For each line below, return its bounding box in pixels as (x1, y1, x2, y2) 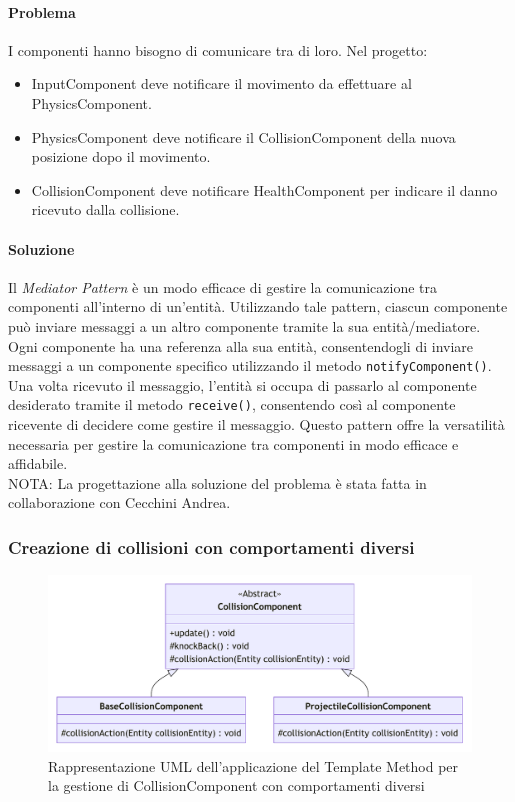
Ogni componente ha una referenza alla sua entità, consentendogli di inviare (8, 335, 474, 356)
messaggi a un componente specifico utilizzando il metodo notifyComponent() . (8, 355, 492, 376)
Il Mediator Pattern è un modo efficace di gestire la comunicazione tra (8, 276, 438, 297)
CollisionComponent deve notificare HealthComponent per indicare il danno (31, 179, 498, 200)
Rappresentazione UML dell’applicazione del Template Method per (48, 755, 459, 776)
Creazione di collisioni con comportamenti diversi (8, 534, 415, 559)
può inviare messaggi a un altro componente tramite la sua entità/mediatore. (8, 315, 481, 336)
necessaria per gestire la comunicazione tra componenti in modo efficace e (8, 433, 459, 454)
